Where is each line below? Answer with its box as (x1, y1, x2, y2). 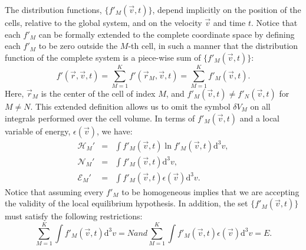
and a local (239, 111, 280, 124)
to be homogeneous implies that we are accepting (121, 185, 300, 198)
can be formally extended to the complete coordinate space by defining (38, 28, 295, 40)
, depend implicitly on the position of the (152, 4, 301, 15)
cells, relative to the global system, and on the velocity (5, 17, 202, 28)
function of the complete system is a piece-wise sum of (5, 51, 201, 63)
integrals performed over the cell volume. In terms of (5, 111, 195, 124)
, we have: (96, 124, 133, 137)
